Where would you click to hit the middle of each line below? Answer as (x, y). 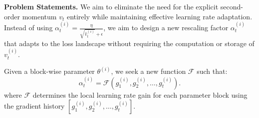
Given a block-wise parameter (49, 71)
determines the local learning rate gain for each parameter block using (140, 94)
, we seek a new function (148, 71)
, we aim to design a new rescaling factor (166, 27)
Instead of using (28, 27)
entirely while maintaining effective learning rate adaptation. (159, 16)
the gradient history (34, 106)
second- (232, 6)
